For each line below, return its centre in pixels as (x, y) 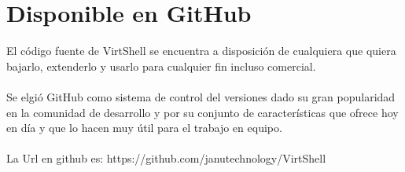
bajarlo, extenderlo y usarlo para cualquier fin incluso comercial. (161, 66)
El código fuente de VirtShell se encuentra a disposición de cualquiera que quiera (201, 51)
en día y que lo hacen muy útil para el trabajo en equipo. (144, 128)
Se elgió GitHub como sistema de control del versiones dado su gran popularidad (201, 96)
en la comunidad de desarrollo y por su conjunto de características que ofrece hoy (202, 112)
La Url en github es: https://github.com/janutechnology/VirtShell (166, 158)
